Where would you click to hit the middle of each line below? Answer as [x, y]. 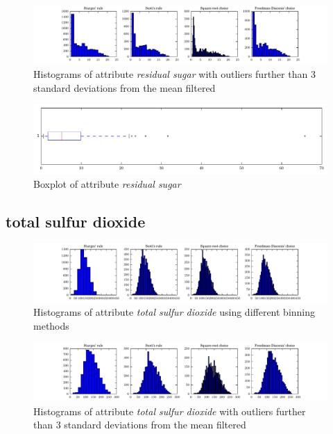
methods [51, 326]
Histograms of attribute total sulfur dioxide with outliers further [170, 411]
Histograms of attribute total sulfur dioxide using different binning [174, 312]
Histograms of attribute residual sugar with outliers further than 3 [174, 74]
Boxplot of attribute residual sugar [107, 183]
